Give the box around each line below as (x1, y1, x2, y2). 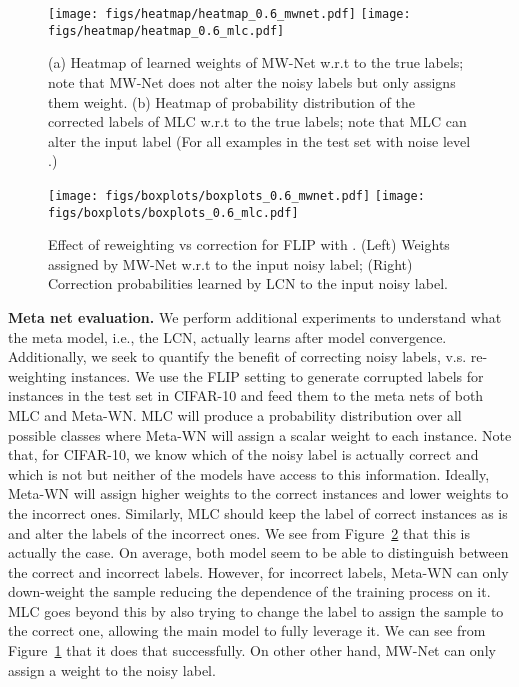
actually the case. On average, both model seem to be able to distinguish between (8, 542, 509, 563)
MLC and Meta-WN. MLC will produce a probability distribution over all (8, 404, 462, 425)
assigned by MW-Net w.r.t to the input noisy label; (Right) (48, 253, 413, 274)
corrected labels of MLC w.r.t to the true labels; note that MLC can (48, 111, 467, 132)
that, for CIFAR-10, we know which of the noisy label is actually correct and (8, 444, 479, 465)
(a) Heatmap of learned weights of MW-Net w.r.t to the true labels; (48, 52, 464, 73)
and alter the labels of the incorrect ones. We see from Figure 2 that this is (8, 522, 470, 543)
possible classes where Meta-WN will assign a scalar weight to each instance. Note (8, 424, 512, 445)
